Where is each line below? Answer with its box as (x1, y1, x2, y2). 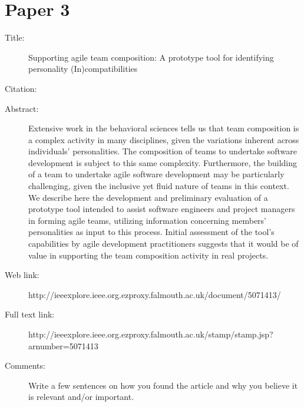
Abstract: (5, 102, 39, 114)
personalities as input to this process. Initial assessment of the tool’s (28, 226, 275, 238)
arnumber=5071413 (28, 339, 98, 352)
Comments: (5, 359, 45, 372)
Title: (5, 31, 25, 44)
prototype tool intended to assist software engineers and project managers (28, 203, 295, 215)
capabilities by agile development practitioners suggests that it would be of (28, 237, 299, 250)
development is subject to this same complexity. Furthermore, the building (28, 156, 298, 168)
